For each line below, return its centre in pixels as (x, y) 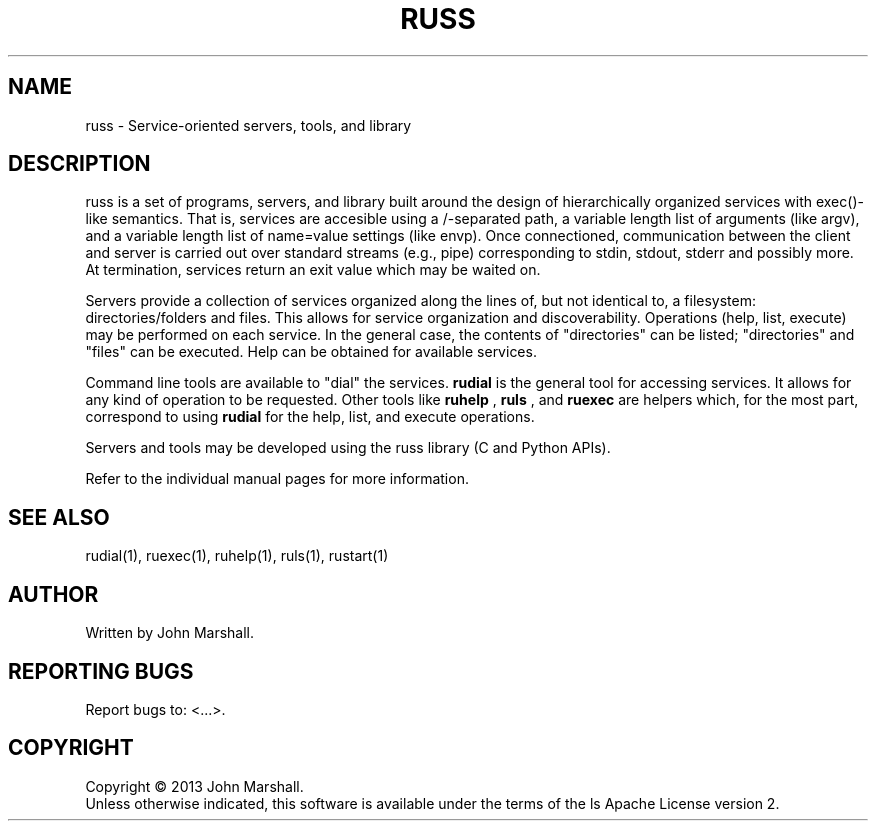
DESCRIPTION (79, 164)
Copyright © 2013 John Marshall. (194, 786)
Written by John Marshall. (169, 633)
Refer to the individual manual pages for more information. (277, 479)
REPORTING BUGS (101, 671)
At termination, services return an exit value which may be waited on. (313, 270)
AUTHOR (53, 594)
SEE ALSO (59, 517)
